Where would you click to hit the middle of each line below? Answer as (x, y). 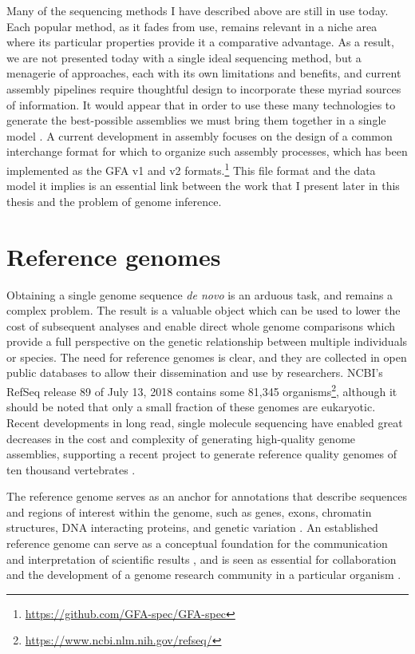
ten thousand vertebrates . (71, 469)
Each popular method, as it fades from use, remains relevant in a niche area (192, 26)
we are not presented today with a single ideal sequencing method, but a (184, 57)
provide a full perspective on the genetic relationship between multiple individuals (207, 341)
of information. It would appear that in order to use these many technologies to (201, 104)
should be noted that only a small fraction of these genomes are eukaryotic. (191, 407)
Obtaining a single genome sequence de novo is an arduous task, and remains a (200, 294)
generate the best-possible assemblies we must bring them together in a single (196, 120)
